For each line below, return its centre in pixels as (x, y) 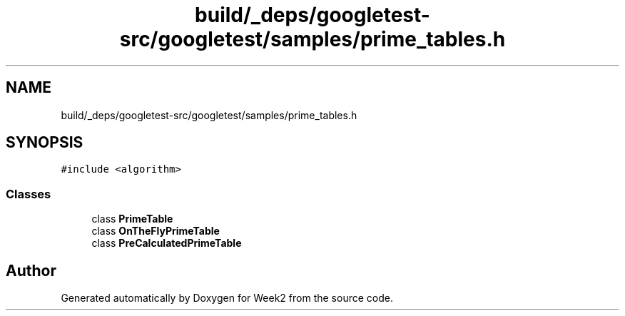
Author (31, 270)
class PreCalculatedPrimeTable (167, 243)
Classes (29, 194)
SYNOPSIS (45, 143)
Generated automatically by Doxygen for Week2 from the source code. (227, 298)
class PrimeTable (132, 219)
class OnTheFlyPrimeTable (156, 231)
